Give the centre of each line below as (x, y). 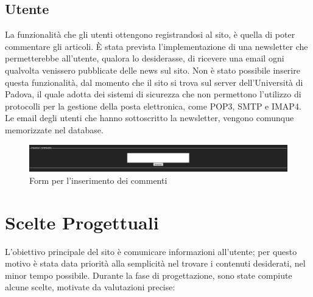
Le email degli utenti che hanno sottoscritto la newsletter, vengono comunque (149, 118)
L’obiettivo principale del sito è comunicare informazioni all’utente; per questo (151, 251)
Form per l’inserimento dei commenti (98, 180)
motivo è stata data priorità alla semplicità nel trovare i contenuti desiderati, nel (155, 263)
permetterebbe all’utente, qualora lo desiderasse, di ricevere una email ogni (145, 58)
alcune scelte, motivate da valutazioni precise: (90, 287)
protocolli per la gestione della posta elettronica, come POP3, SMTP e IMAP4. (153, 106)
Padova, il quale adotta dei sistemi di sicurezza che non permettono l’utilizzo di (153, 94)
